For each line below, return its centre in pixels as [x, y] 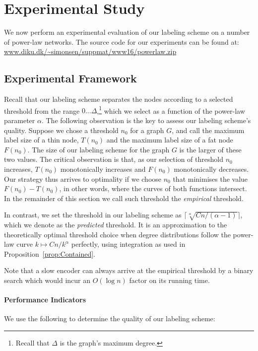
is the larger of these [210, 149]
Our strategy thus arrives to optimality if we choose [83, 178]
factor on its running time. [169, 280]
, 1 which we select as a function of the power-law [171, 110]
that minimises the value [210, 178]
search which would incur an [47, 280]
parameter [20, 120]
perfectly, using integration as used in [128, 244]
